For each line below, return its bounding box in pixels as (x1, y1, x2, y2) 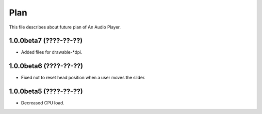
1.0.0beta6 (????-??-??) (9, 62, 83, 70)
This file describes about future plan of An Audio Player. (9, 24, 121, 30)
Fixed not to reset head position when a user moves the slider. (21, 75, 146, 81)
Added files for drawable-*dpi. (21, 49, 82, 55)
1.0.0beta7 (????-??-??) (9, 37, 82, 45)
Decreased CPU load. (21, 100, 65, 106)
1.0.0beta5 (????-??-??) (9, 87, 83, 96)
